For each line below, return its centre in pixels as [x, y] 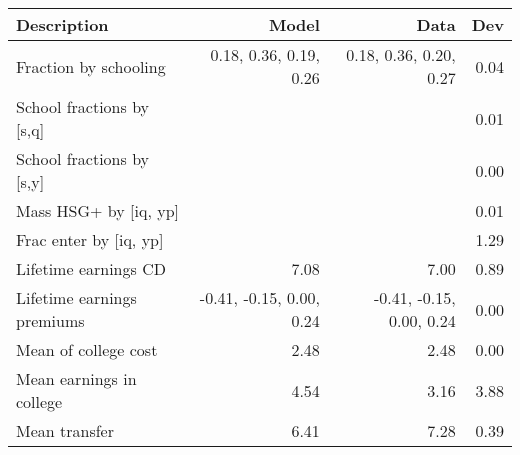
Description [62, 24]
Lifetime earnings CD [91, 268]
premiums [50, 320]
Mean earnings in [76, 378]
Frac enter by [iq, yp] [90, 239]
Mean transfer [65, 430]
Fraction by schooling [91, 66]
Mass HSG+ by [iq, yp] [97, 210]
